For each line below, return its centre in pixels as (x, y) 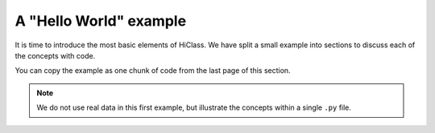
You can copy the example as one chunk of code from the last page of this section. (153, 71)
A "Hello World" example (101, 21)
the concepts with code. (55, 55)
